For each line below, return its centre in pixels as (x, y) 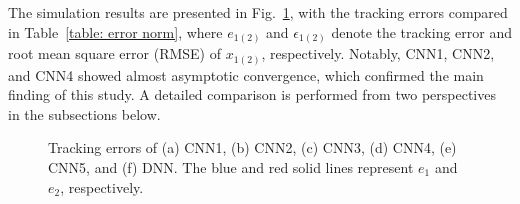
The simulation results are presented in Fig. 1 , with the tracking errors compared (258, 12)
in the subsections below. (84, 113)
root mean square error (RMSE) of (115, 53)
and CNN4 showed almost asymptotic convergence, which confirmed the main (246, 74)
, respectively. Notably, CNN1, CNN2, (378, 53)
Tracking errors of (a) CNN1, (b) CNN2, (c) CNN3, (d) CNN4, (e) (252, 147)
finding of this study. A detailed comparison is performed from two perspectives (252, 94)
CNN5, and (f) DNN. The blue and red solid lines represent (231, 167)
